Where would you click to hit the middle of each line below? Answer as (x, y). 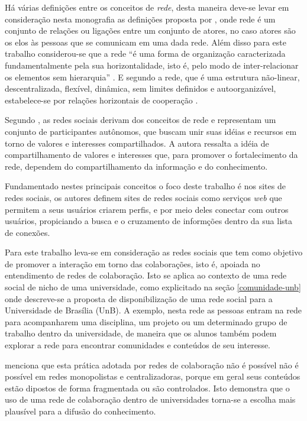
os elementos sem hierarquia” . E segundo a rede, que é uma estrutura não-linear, (152, 77)
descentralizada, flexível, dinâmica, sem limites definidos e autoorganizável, (140, 88)
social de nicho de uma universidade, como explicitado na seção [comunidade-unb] (153, 287)
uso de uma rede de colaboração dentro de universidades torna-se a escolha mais (150, 399)
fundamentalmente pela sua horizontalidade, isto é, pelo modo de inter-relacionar (152, 65)
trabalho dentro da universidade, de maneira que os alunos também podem (141, 333)
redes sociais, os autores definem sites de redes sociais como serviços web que (143, 197)
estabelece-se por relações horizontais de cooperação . (101, 100)
